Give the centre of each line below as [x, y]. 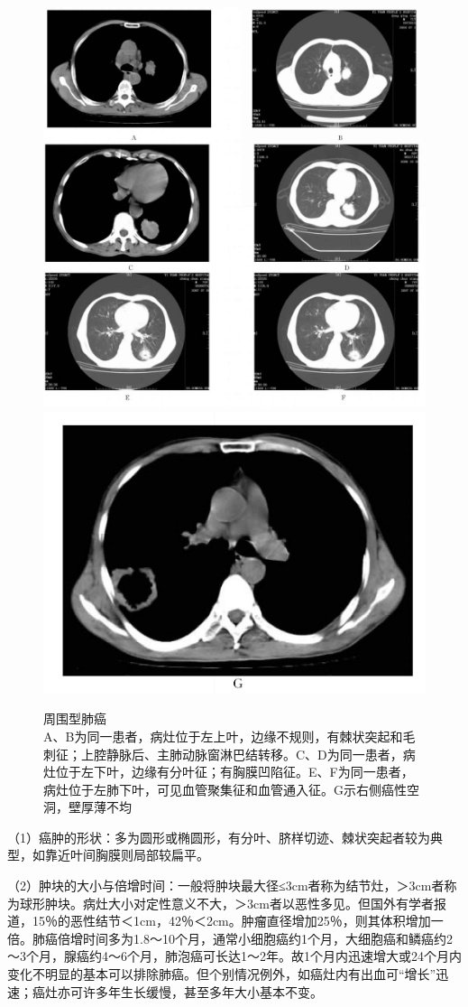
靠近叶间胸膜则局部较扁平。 [127, 855]
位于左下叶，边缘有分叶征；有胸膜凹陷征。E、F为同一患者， [234, 772]
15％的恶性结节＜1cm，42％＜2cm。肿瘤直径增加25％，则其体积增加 [231, 921]
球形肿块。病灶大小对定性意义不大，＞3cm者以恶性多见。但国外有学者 [226, 903]
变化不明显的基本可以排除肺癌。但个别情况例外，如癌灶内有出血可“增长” [222, 974]
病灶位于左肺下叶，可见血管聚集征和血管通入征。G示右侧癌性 [225, 789]
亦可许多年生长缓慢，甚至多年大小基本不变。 [190, 991]
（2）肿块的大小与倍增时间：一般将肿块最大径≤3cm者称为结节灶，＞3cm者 [226, 886]
